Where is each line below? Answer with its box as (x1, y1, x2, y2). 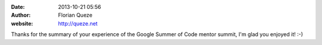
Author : (11, 12, 31, 19)
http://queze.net (58, 20, 98, 27)
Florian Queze (58, 12, 92, 19)
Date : (11, 4, 25, 10)
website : (11, 20, 33, 27)
